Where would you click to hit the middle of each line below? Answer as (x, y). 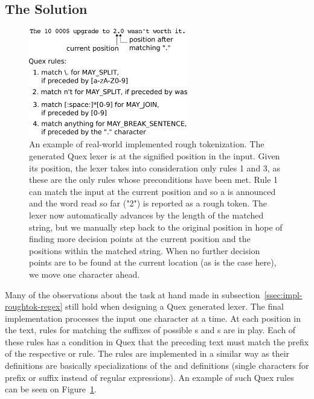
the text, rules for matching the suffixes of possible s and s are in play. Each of (150, 330)
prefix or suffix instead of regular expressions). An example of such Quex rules (149, 377)
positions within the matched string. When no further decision (145, 250)
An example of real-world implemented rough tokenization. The (147, 144)
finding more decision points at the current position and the (140, 239)
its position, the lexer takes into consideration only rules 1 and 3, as (155, 168)
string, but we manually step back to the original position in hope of (156, 227)
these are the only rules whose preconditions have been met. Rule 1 (154, 180)
